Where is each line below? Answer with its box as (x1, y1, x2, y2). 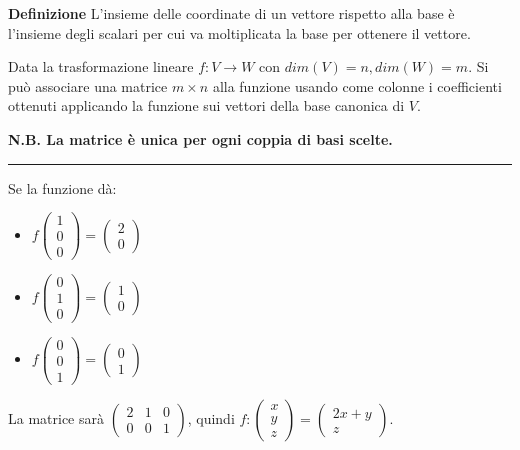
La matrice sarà (8, 407, 104, 428)
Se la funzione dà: (8, 177, 117, 198)
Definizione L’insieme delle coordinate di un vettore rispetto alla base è (8, 3, 455, 23)
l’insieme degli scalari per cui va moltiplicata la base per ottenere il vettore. (8, 22, 471, 43)
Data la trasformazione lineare (8, 56, 194, 77)
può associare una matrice (8, 75, 168, 96)
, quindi (187, 407, 235, 428)
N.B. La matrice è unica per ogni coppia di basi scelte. (8, 128, 393, 149)
